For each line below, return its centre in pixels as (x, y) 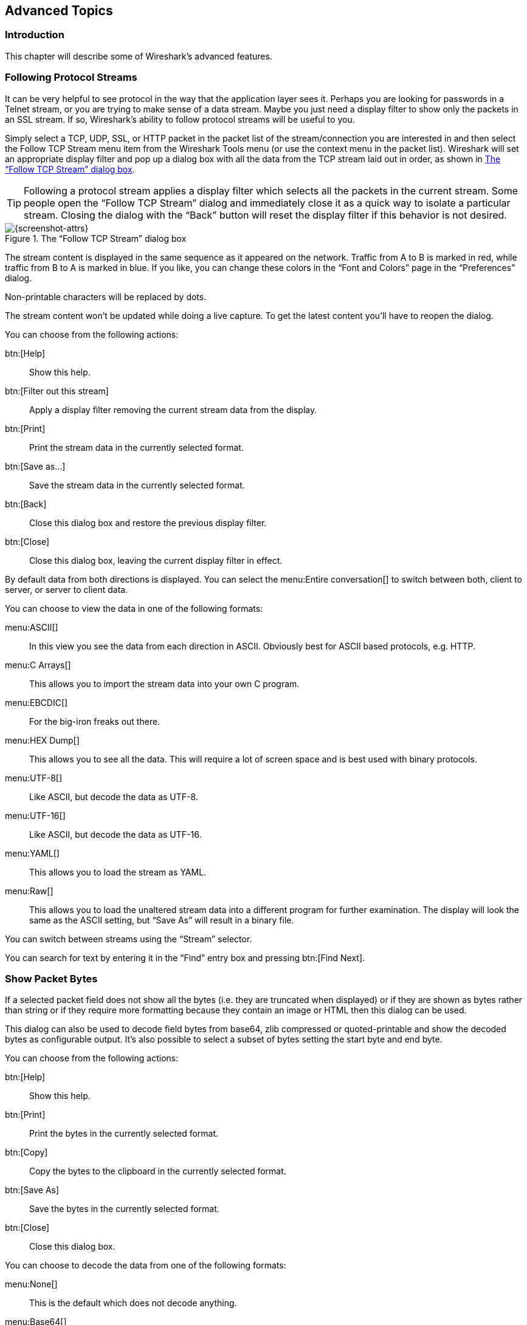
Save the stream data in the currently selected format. (137, 485)
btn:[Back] (26, 504)
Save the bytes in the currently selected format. (124, 1209)
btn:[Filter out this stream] (57, 391)
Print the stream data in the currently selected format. (136, 447)
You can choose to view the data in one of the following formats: (134, 608)
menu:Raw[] (29, 891)
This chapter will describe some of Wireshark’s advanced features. (139, 56)
